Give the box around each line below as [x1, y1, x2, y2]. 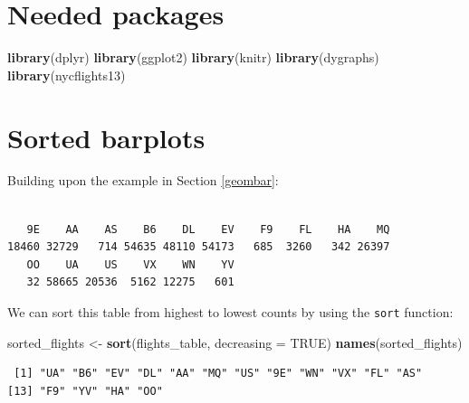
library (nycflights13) [7, 65, 126, 84]
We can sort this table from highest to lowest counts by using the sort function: [7, 303, 454, 321]
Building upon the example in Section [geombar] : [7, 171, 279, 190]
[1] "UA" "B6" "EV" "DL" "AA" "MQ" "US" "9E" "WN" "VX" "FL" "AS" [14, 367, 423, 380]
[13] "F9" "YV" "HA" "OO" [7, 384, 163, 398]
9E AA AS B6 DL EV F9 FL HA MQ [26, 222, 390, 236]
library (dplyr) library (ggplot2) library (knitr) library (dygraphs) [7, 48, 379, 67]
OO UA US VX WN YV [26, 258, 234, 271]
